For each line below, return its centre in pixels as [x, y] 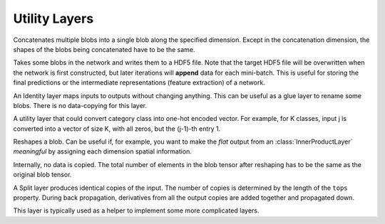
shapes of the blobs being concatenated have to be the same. [104, 49]
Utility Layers [53, 18]
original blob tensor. [42, 175]
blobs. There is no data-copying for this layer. [80, 105]
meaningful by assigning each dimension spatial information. [103, 151]
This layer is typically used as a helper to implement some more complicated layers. [136, 210]
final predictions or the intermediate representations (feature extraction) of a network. [139, 82]
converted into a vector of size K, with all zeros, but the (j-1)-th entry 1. [117, 129]
